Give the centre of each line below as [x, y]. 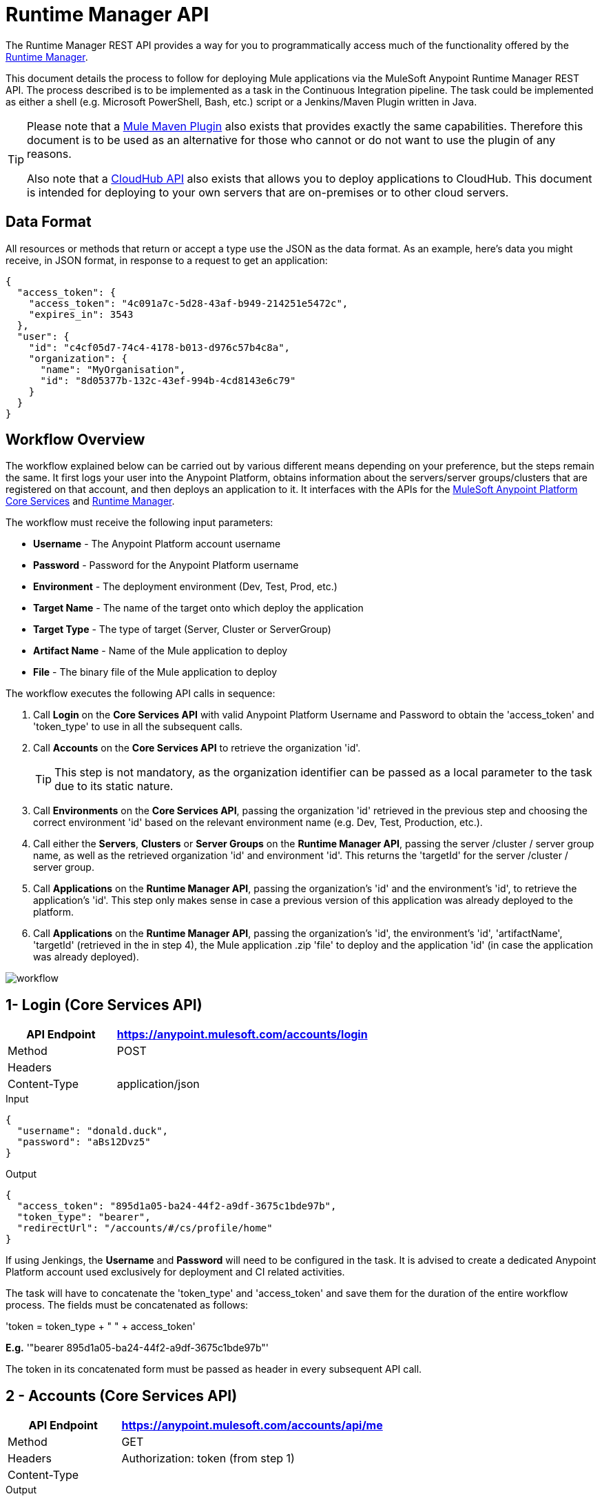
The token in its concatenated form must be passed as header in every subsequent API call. [214, 1369]
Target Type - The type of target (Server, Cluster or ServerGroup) [182, 629]
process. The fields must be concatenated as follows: [127, 1305]
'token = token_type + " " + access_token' [101, 1327]
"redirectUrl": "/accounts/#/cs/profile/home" [145, 1228]
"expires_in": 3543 [81, 314]
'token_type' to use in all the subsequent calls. [138, 727]
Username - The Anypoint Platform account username [157, 544]
